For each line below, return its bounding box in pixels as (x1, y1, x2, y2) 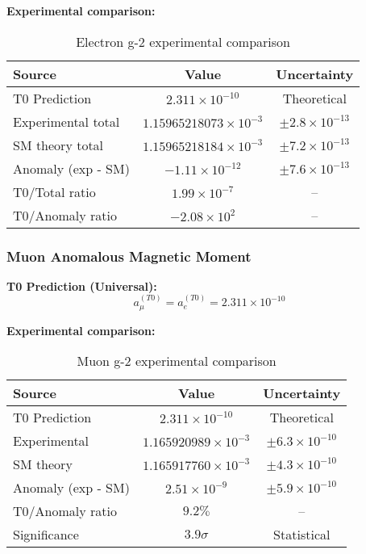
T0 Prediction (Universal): (6, 277, 157, 294)
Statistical (273, 525, 331, 544)
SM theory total (13, 135, 104, 154)
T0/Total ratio (13, 182, 96, 201)
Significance (13, 525, 79, 544)
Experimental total (13, 111, 120, 131)
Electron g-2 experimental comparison (76, 31, 290, 51)
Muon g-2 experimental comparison (77, 351, 277, 371)
